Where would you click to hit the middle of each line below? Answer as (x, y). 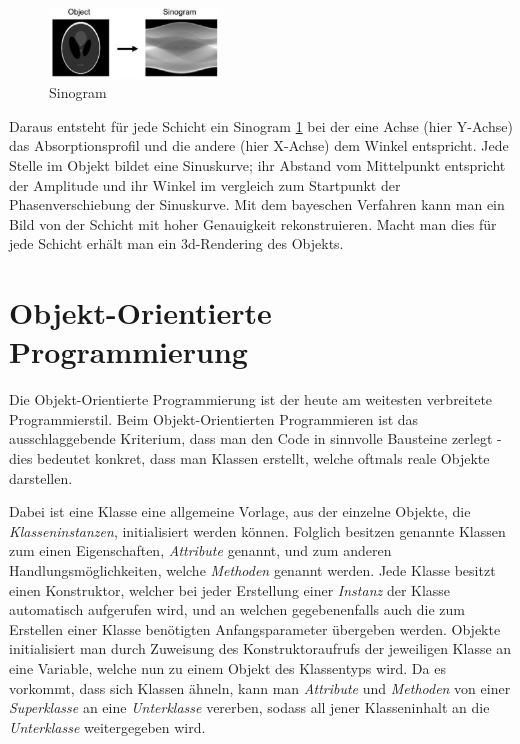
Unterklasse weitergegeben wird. (107, 726)
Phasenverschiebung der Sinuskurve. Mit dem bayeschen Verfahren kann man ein (257, 204)
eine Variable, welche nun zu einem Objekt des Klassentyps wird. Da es (227, 667)
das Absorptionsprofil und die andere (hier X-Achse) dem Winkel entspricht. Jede (259, 145)
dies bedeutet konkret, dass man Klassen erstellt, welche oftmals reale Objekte (249, 457)
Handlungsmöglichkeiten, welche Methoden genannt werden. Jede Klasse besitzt (252, 569)
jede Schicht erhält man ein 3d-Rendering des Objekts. (176, 243)
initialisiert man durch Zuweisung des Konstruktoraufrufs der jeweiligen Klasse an (260, 648)
